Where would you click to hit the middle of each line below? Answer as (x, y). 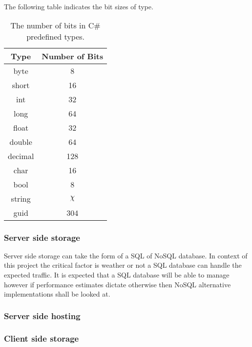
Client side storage (42, 338)
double (21, 141)
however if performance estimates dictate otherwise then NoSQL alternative (117, 284)
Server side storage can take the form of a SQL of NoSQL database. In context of (126, 255)
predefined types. (56, 36)
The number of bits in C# (55, 25)
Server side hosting (42, 315)
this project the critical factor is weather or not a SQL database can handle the (123, 265)
